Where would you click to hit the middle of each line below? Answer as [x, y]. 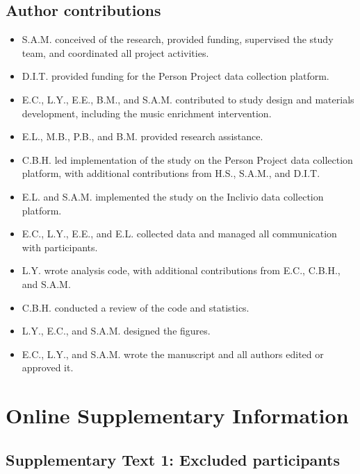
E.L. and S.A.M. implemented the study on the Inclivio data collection [173, 196]
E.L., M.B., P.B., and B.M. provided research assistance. [142, 136]
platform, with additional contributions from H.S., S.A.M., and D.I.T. [171, 173]
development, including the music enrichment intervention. [147, 113]
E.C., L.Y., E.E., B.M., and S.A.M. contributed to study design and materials [188, 99]
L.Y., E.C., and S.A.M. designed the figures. [116, 331]
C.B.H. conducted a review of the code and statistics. [136, 307]
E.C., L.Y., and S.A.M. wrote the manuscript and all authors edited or [173, 354]
